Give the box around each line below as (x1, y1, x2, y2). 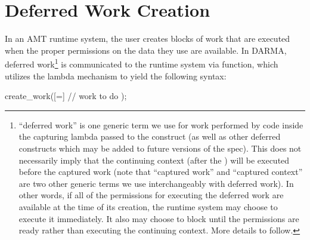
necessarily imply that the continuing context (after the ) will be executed (18, 153, 290, 166)
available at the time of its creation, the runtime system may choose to (18, 200, 278, 213)
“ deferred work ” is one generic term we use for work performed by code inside (18, 118, 303, 131)
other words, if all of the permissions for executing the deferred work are (18, 189, 284, 201)
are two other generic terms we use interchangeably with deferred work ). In (18, 177, 294, 189)
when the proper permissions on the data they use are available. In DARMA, (5, 44, 287, 56)
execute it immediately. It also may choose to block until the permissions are (18, 212, 299, 224)
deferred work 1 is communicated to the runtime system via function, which (5, 56, 278, 70)
